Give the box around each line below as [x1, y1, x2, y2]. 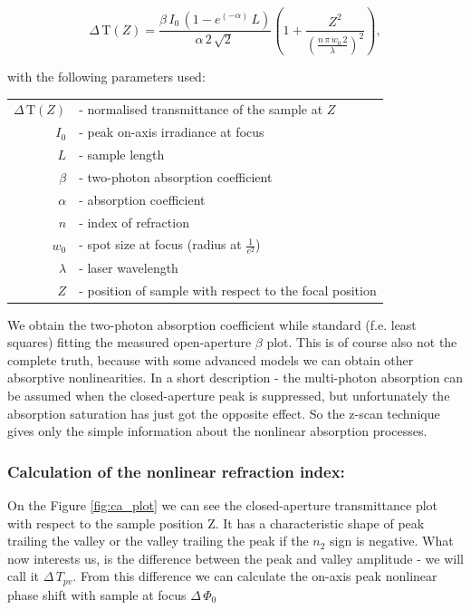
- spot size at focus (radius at [79, 235, 242, 254]
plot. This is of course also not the [266, 333, 457, 352]
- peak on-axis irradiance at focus [79, 122, 264, 141]
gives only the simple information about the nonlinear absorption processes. [7, 421, 428, 441]
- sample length [79, 144, 165, 163]
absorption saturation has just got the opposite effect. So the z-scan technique [7, 403, 440, 422]
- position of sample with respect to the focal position [79, 280, 377, 299]
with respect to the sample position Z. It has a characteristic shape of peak [7, 513, 425, 532]
